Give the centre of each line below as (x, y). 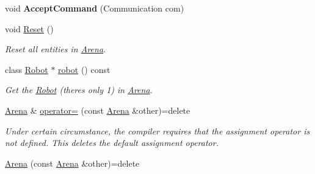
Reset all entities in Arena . (56, 49)
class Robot (27, 69)
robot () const (84, 69)
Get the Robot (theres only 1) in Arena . (79, 90)
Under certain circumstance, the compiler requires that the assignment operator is (157, 130)
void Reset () (29, 28)
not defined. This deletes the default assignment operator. (112, 143)
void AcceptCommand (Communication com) (95, 8)
